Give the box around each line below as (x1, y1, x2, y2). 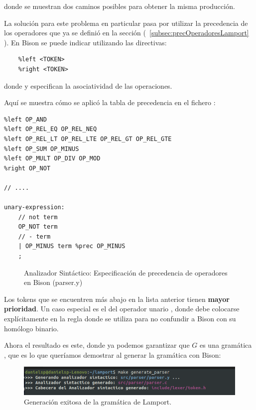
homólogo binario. (4, 323, 59, 333)
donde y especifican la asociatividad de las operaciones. (4, 80, 172, 91)
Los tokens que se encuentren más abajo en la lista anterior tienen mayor (4, 293, 230, 304)
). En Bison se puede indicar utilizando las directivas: (4, 37, 167, 47)
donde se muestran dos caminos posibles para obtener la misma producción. (4, 1, 235, 11)
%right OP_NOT (4, 164, 51, 172)
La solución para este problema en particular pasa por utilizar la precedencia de (4, 17, 248, 28)
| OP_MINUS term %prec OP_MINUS (18, 243, 126, 250)
